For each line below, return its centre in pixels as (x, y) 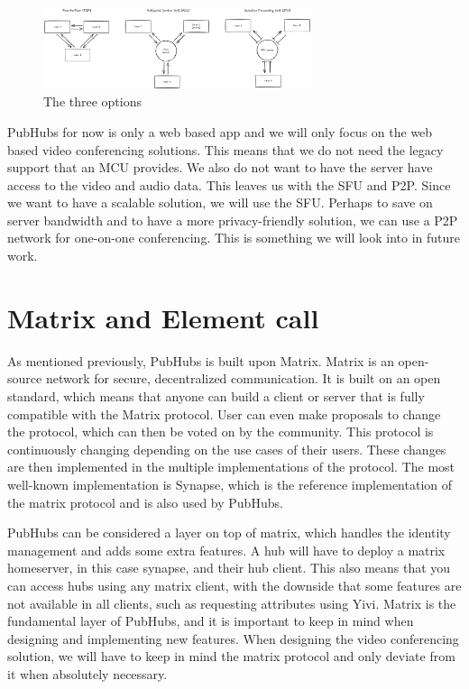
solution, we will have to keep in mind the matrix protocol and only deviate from (231, 656)
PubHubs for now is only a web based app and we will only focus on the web (220, 131)
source (25, 378)
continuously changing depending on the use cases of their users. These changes (227, 449)
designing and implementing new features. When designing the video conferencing (233, 638)
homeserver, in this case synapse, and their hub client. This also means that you (229, 568)
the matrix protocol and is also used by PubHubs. (145, 502)
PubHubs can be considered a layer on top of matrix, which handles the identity (229, 533)
